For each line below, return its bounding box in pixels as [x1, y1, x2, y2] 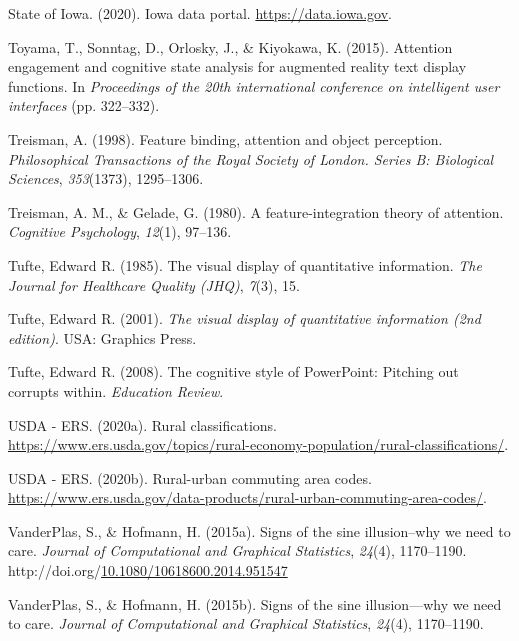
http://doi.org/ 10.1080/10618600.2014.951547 [8, 560, 288, 581]
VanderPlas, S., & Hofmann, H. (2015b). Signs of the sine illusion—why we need [8, 593, 502, 614]
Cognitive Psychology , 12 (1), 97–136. [8, 221, 232, 242]
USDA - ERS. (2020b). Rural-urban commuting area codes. [8, 467, 372, 488]
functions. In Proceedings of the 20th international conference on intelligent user [8, 75, 500, 96]
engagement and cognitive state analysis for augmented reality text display [8, 56, 467, 77]
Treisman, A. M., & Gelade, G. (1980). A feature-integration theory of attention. [8, 201, 504, 222]
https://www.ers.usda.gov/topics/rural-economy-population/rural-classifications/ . [8, 434, 509, 455]
